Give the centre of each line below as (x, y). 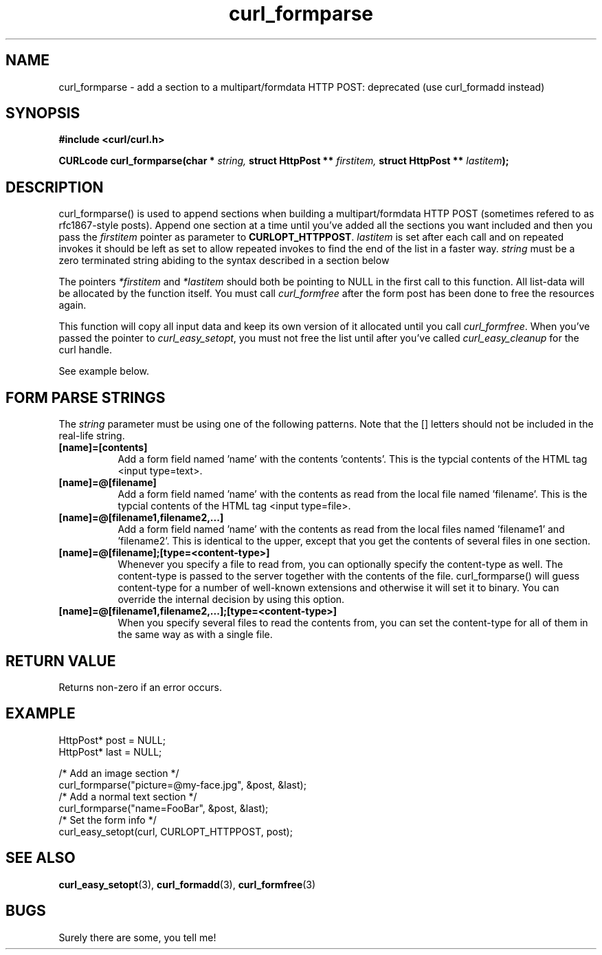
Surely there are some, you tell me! (137, 937)
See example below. (104, 371)
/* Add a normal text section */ (128, 796)
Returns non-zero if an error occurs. (140, 687)
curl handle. (86, 350)
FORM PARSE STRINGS (86, 397)
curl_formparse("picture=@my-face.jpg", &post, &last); (182, 784)
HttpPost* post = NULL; (112, 740)
